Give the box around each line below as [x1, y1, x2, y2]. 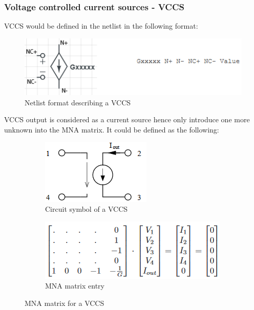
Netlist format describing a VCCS [25, 97, 131, 107]
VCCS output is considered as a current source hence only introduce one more [4, 114, 250, 125]
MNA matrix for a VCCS [25, 297, 104, 308]
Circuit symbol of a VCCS [45, 204, 128, 214]
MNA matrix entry [45, 280, 104, 291]
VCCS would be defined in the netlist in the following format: [4, 20, 198, 31]
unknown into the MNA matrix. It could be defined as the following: [4, 124, 219, 135]
